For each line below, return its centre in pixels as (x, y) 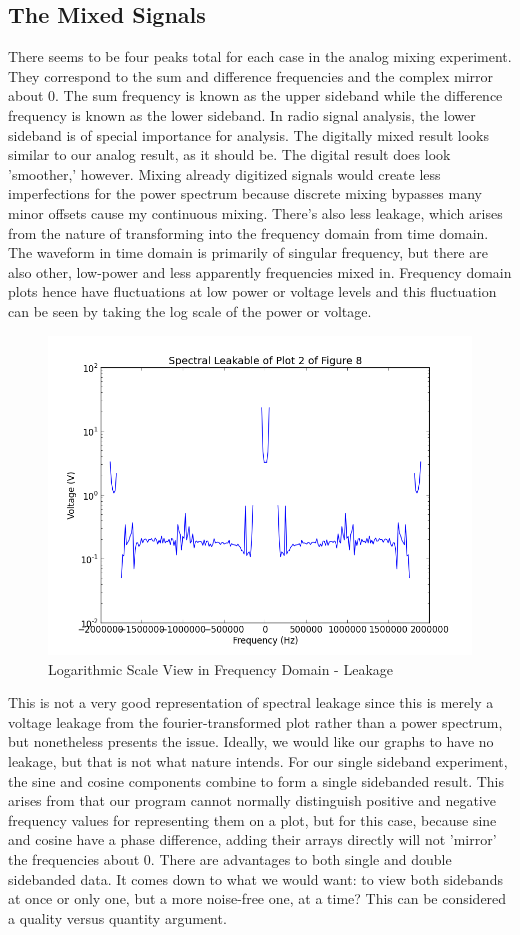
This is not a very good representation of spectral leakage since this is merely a (251, 702)
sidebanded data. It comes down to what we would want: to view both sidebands (255, 878)
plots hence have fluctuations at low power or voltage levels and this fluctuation (252, 291)
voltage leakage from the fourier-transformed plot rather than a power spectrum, (255, 721)
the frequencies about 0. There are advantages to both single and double (230, 859)
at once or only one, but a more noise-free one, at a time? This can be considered (257, 898)
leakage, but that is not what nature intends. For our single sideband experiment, (258, 761)
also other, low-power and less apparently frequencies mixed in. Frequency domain (260, 271)
